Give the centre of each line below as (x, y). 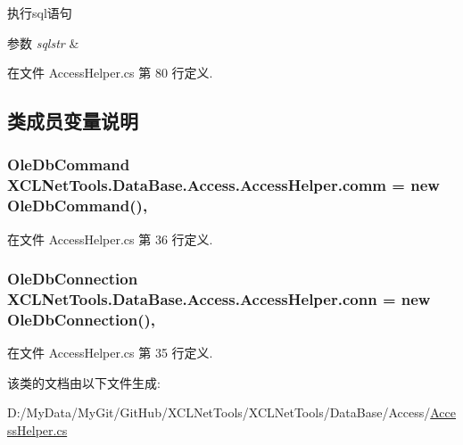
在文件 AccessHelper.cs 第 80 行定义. (110, 73)
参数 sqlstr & (43, 42)
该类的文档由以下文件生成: (84, 382)
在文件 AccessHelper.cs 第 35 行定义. (110, 353)
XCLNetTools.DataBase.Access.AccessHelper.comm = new (223, 185)
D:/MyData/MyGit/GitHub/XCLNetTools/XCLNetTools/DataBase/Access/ (219, 412)
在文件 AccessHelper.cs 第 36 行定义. (110, 239)
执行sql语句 (40, 12)
